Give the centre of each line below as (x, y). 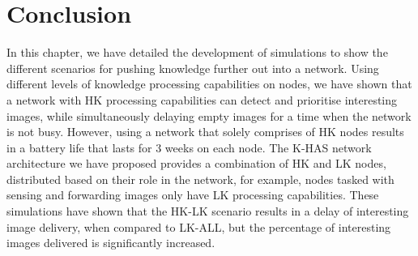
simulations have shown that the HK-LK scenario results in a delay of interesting (208, 211)
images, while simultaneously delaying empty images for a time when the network (209, 115)
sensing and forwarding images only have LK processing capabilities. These (193, 195)
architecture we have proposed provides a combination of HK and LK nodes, (196, 163)
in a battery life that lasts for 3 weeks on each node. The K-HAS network (189, 147)
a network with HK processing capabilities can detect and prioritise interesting (202, 99)
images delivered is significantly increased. (111, 243)
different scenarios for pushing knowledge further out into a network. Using (193, 68)
